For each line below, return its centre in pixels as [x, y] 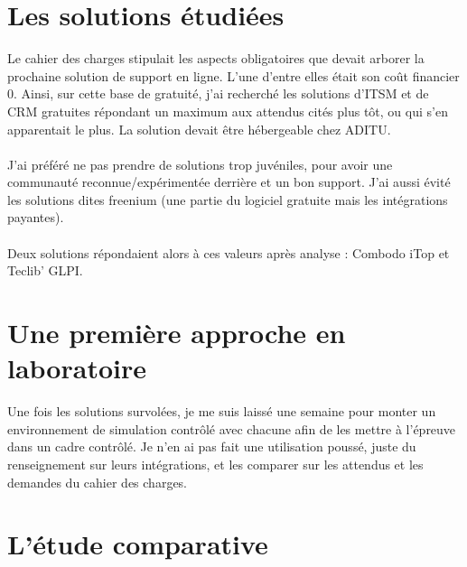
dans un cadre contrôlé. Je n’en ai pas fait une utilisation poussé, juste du [212, 446]
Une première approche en [177, 333]
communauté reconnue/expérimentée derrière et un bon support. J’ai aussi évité [229, 182]
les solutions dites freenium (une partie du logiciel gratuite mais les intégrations [228, 199]
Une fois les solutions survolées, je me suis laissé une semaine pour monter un [222, 411]
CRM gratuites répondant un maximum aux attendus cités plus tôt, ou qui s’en [228, 111]
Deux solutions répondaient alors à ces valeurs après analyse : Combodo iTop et [229, 252]
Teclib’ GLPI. [45, 270]
